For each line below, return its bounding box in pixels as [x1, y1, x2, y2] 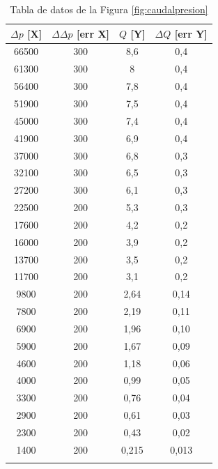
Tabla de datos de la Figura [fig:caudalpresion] [10, 2, 208, 16]
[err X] [76, 26, 110, 40]
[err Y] [174, 26, 208, 40]
